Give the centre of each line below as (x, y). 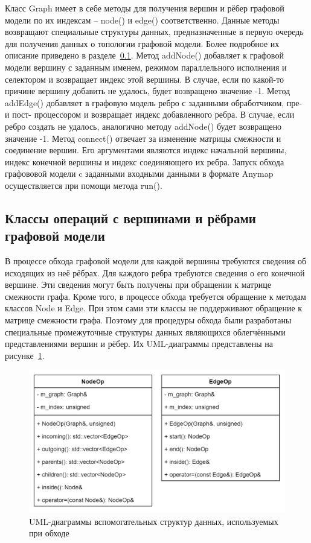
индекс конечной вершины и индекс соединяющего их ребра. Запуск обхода (145, 161)
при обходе (49, 533)
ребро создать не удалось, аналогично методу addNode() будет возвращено (143, 126)
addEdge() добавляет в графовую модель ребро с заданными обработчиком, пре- (154, 102)
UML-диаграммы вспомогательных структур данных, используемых (154, 521)
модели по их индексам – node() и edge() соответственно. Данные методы (142, 20)
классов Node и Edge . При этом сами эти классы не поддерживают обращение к (154, 308)
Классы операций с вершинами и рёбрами (130, 218)
